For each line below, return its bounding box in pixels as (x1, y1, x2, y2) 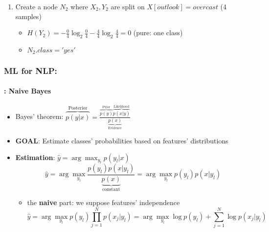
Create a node (15, 1, 58, 11)
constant (102, 186, 120, 192)
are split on (111, 1, 145, 11)
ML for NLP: (4, 65, 57, 77)
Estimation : (15, 152, 55, 162)
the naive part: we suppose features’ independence (27, 197, 180, 208)
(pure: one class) (133, 27, 183, 38)
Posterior (68, 105, 88, 111)
